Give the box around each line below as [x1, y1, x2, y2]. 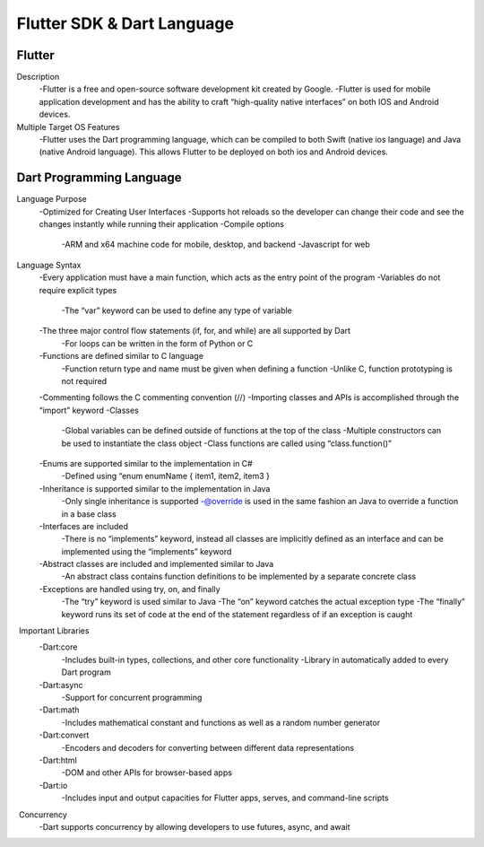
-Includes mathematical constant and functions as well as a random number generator [61, 717, 381, 728]
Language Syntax [16, 259, 82, 270]
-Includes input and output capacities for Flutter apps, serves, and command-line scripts [61, 792, 389, 803]
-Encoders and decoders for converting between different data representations [61, 742, 354, 753]
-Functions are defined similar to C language [39, 351, 203, 362]
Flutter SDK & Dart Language [16, 13, 235, 33]
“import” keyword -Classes [39, 405, 139, 415]
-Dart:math [39, 704, 80, 715]
